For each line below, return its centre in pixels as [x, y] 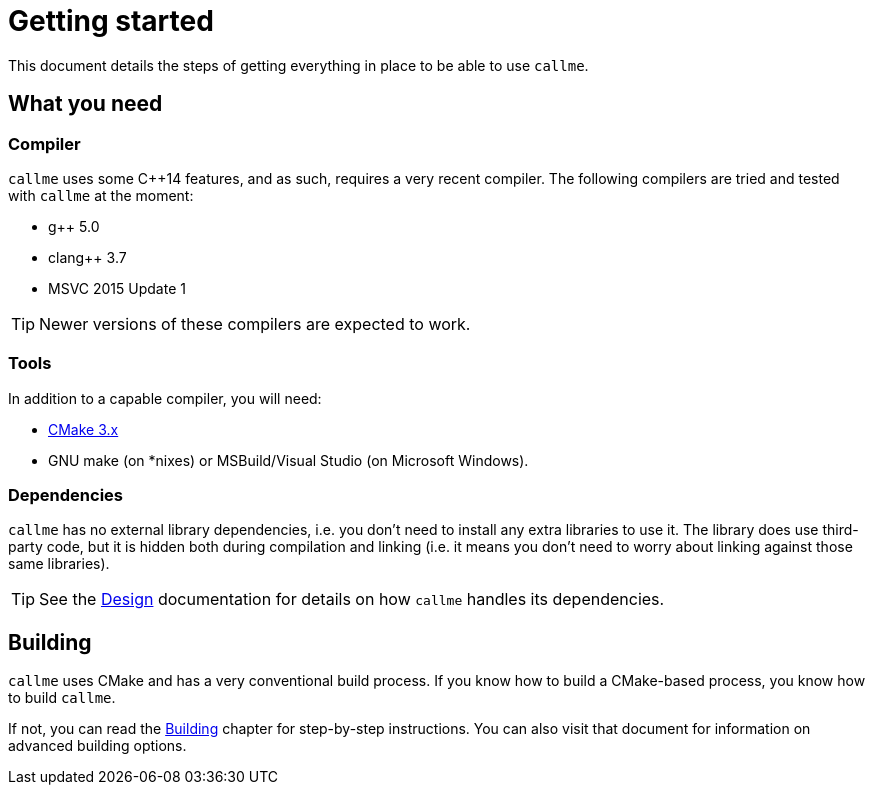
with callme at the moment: [101, 195]
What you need [85, 104]
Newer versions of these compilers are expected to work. [255, 323]
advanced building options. [97, 746]
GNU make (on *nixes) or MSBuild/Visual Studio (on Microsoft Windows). [288, 460]
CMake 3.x [83, 429]
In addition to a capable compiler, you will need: [165, 398]
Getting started [111, 21]
